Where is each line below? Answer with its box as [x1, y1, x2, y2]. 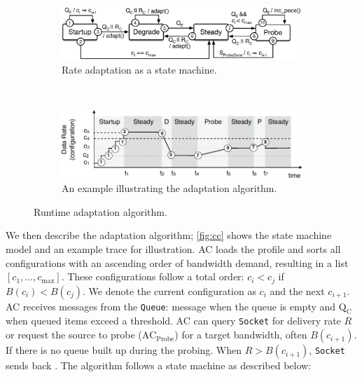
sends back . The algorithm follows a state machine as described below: [6, 358, 312, 373]
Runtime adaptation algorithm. [34, 204, 167, 219]
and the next [270, 283, 325, 298]
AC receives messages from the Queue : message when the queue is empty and [6, 299, 336, 313]
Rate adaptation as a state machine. [62, 62, 217, 76]
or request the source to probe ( [6, 327, 142, 342]
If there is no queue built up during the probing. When [6, 343, 242, 357]
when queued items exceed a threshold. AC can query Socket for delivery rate [6, 313, 341, 328]
